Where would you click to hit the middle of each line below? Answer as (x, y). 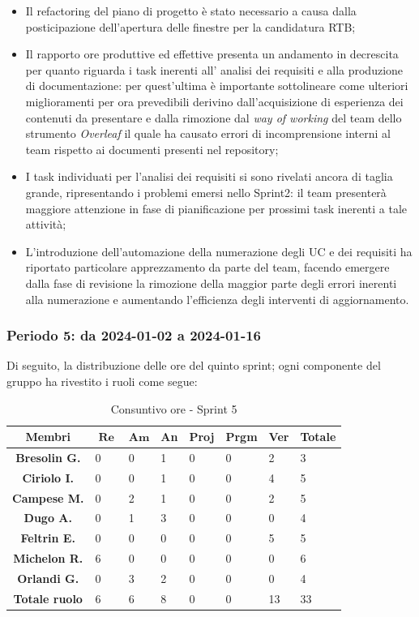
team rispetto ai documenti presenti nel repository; (152, 149)
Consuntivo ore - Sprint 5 (174, 408)
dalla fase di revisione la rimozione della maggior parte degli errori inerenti (211, 283)
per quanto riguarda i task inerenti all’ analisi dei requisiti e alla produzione (214, 69)
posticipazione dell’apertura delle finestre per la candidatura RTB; (190, 26)
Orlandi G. (48, 578)
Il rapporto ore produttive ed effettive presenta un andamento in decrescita (212, 54)
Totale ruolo (48, 598)
